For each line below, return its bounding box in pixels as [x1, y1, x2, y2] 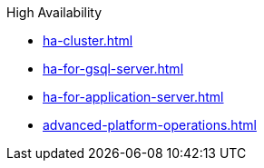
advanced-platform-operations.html [43, 117, 257, 133]
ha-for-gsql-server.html [43, 61, 184, 76]
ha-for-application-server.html [43, 89, 224, 104]
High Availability [6, 5, 103, 20]
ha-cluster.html [43, 33, 133, 48]
